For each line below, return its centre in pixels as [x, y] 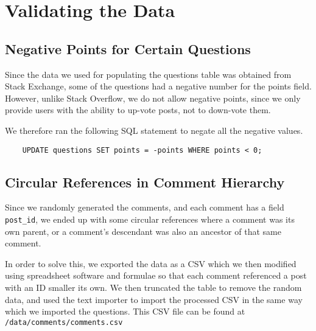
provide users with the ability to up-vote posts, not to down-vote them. [138, 110]
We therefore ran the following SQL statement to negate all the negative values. [154, 130]
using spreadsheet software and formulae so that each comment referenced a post [156, 275]
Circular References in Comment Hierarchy [145, 182]
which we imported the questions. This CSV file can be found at [125, 311]
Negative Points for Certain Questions [128, 48]
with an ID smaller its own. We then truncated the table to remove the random [153, 287]
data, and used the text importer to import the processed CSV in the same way [154, 299]
